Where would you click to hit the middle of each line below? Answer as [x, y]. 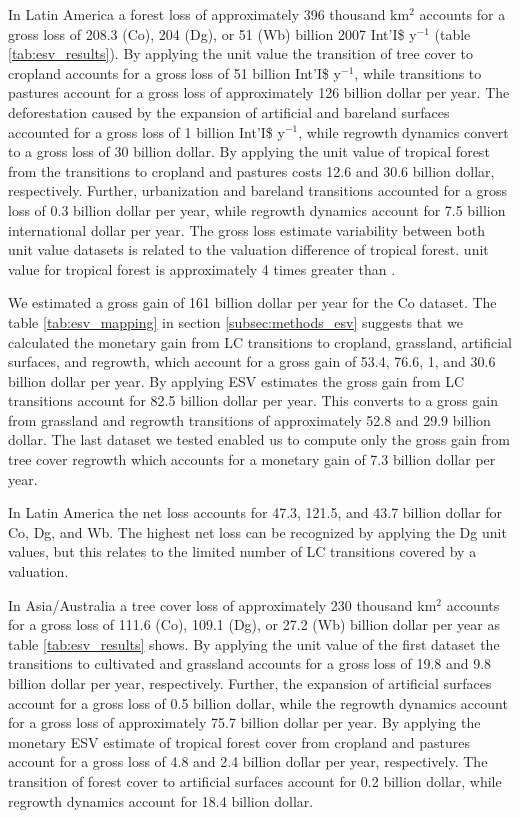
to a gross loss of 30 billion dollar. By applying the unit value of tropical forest [249, 151]
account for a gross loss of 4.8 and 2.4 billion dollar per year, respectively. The [248, 761]
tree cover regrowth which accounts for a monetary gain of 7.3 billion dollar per [252, 459]
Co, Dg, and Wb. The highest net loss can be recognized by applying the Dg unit [257, 531]
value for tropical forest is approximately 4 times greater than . [202, 268]
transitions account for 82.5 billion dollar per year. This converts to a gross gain [253, 400]
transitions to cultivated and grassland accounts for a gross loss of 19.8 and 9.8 [250, 663]
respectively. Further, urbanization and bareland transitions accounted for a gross [258, 190]
